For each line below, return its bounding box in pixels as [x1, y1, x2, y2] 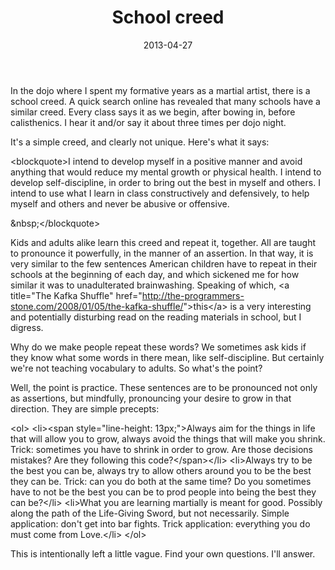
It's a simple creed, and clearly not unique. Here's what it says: [10, 136, 270, 148]
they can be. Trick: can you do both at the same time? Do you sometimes [10, 475, 312, 487]
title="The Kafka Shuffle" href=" [10, 289, 143, 301]
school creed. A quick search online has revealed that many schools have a [10, 95, 321, 107]
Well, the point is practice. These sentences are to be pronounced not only [10, 381, 318, 393]
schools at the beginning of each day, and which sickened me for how [10, 268, 300, 280]
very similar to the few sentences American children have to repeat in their [10, 257, 318, 270]
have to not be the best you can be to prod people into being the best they [10, 486, 317, 498]
